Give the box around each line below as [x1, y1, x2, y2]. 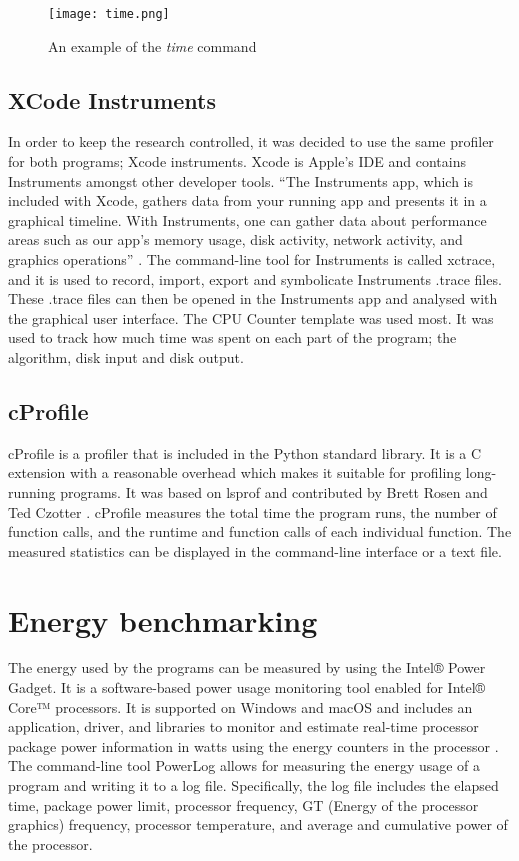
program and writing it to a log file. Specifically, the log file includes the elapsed [8, 775, 499, 796]
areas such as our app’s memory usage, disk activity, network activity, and [8, 229, 463, 250]
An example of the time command [48, 35, 257, 56]
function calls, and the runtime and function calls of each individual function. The [8, 521, 512, 542]
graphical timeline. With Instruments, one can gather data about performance [8, 209, 487, 230]
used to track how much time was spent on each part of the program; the [8, 327, 457, 348]
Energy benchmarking [8, 599, 318, 640]
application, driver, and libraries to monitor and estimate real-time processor [8, 716, 479, 737]
